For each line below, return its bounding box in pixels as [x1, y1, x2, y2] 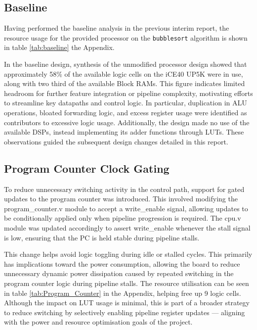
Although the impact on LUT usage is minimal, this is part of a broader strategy [4, 297, 250, 308]
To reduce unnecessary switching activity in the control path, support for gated [4, 184, 245, 194]
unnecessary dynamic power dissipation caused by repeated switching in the [4, 268, 234, 279]
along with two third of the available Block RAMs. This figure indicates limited [4, 78, 245, 89]
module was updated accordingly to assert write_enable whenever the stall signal [4, 222, 251, 233]
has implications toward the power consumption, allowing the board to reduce [4, 258, 240, 269]
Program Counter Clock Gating [4, 160, 170, 176]
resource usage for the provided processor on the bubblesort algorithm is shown [4, 32, 248, 43]
